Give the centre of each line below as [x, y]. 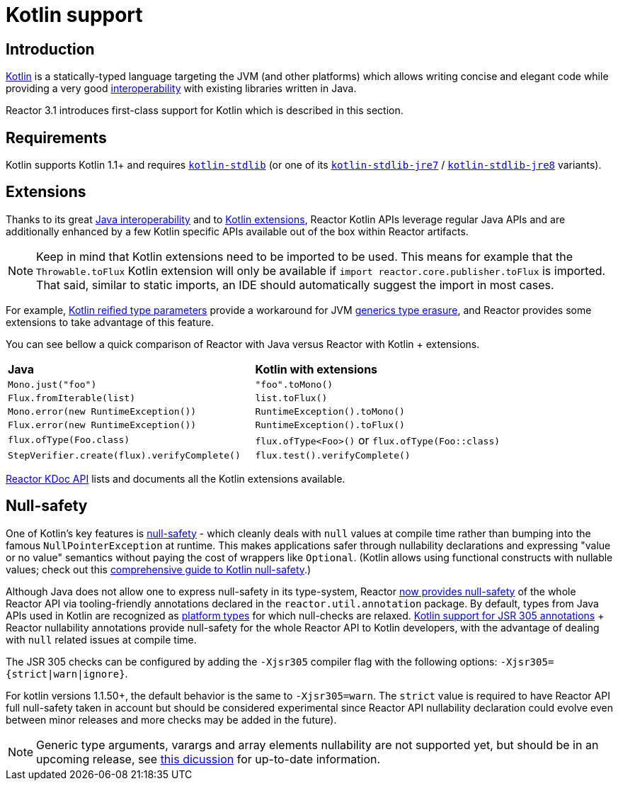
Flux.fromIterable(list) [72, 398]
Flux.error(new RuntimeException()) [102, 425]
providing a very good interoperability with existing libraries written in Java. [181, 89]
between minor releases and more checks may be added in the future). [171, 719]
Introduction [50, 49]
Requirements [56, 137]
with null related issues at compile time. [101, 639]
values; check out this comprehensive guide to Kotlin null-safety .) [159, 569]
